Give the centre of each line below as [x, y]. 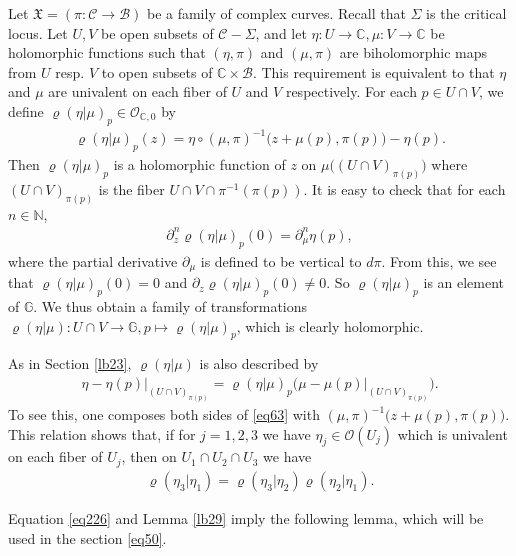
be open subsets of [157, 32]
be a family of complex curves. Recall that [276, 13]
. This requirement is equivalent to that [373, 71]
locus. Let [38, 32]
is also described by [259, 363]
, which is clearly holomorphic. [330, 325]
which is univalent [452, 433]
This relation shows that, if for [102, 433]
